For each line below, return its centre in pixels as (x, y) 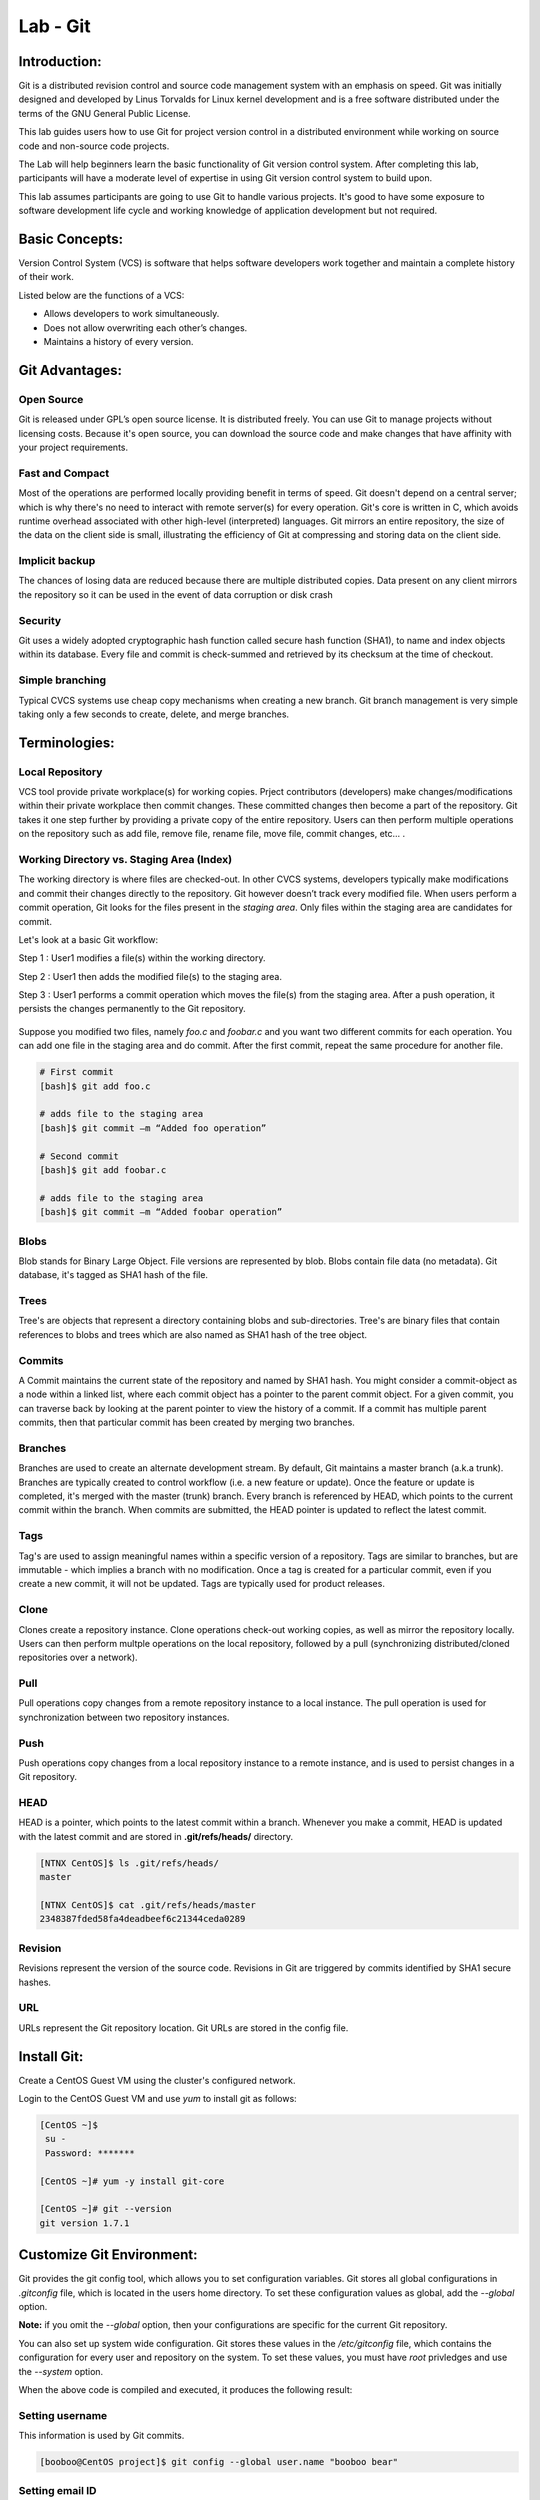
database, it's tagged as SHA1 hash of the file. (113, 1275)
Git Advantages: (70, 370)
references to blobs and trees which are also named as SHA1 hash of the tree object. (193, 1334)
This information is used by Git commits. (101, 2436)
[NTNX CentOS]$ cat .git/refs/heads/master (148, 1905)
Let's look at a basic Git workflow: (88, 939)
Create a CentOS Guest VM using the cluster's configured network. (157, 2080)
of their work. (46, 277)
